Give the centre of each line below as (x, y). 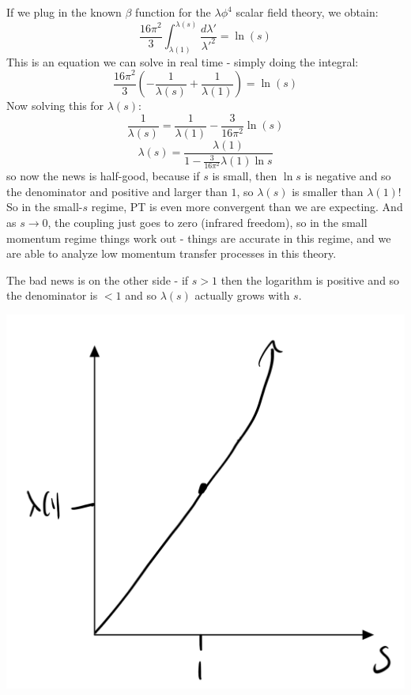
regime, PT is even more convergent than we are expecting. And (247, 207)
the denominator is (52, 295)
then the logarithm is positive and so (310, 280)
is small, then (245, 176)
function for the (173, 12)
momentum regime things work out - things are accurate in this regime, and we (199, 238)
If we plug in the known (64, 12)
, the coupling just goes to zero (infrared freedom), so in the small (207, 223)
